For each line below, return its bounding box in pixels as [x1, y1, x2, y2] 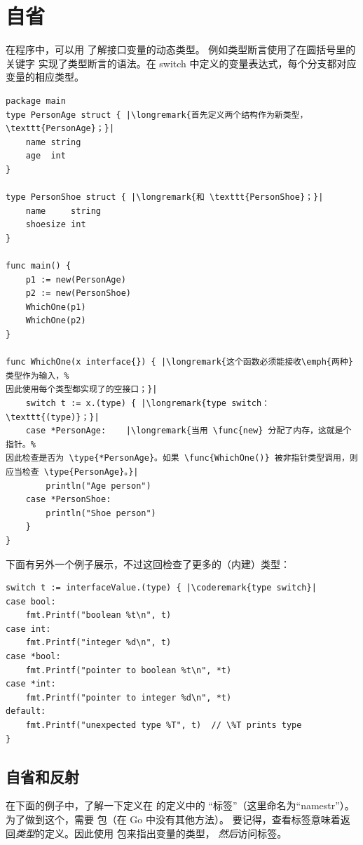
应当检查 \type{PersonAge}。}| [6, 466, 139, 477]
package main [6, 95, 66, 106]
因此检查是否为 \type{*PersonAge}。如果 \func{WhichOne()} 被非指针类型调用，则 [6, 453, 358, 464]
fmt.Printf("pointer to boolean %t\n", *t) [25, 665, 232, 675]
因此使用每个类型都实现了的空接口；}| [6, 384, 158, 395]
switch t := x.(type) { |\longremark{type [25, 398, 226, 408]
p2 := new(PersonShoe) [25, 288, 131, 299]
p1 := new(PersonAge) [25, 274, 126, 285]
